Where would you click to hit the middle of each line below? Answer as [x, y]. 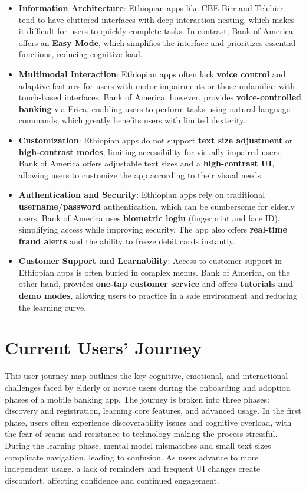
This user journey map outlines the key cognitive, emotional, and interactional [147, 376]
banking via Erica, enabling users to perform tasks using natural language [154, 108]
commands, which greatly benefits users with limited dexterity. [132, 120]
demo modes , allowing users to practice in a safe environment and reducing [158, 295]
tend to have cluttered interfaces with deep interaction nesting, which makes [157, 19]
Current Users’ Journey [103, 347]
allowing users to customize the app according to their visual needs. [141, 174]
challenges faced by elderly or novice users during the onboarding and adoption [148, 387]
